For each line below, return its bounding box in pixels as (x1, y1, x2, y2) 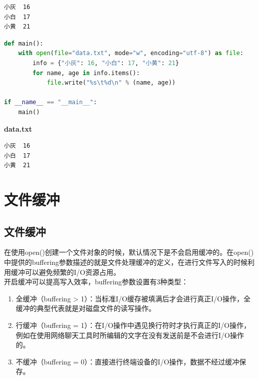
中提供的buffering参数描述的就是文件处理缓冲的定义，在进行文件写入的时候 (4, 257, 248, 267)
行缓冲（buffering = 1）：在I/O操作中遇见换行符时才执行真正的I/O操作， (15, 320, 251, 330)
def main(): (4, 40, 43, 47)
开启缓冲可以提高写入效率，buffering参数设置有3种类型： (4, 276, 189, 287)
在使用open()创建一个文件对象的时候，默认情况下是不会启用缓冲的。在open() (4, 247, 254, 257)
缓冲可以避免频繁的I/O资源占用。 (10, 266, 120, 277)
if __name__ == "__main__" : (4, 99, 97, 106)
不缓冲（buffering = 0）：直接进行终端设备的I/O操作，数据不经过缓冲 (15, 356, 240, 366)
